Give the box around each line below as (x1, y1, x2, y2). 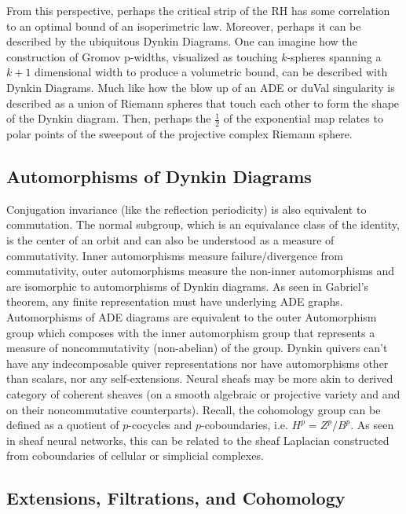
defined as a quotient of (6, 417, 119, 433)
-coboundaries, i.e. (200, 417, 288, 433)
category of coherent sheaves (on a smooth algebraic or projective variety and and (6, 385, 401, 402)
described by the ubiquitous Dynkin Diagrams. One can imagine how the (6, 33, 357, 50)
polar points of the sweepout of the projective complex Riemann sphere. (6, 125, 353, 141)
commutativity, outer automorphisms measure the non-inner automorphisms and (6, 263, 395, 279)
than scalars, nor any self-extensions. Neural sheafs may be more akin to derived (6, 370, 393, 387)
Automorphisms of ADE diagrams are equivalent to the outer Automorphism (6, 308, 377, 325)
